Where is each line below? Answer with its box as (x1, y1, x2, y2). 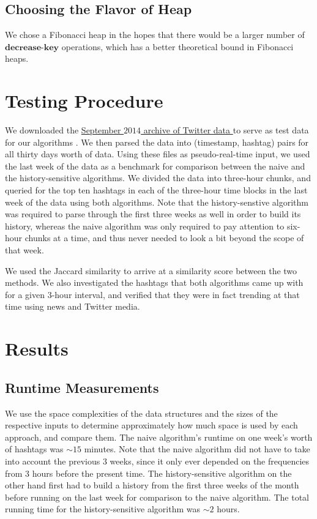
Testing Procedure (5, 88, 163, 113)
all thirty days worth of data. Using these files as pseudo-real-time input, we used (5, 147, 310, 160)
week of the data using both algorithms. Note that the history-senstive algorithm (5, 195, 308, 208)
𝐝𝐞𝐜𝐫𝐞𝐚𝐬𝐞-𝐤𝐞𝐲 (5, 43, 59, 52)
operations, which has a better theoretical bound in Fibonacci (61, 40, 294, 53)
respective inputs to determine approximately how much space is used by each (5, 419, 298, 431)
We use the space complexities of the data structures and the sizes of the (5, 406, 278, 419)
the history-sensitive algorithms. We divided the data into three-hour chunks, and (5, 171, 311, 184)
